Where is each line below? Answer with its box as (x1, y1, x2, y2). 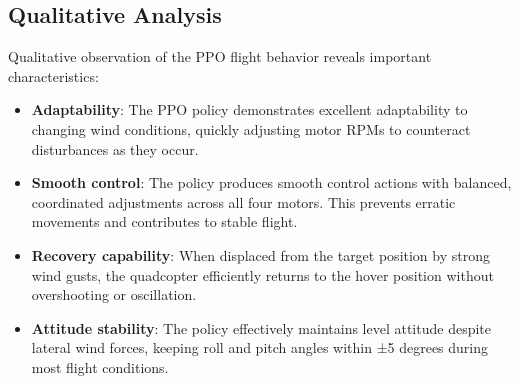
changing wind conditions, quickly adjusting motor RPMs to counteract (31, 118, 471, 139)
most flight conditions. (31, 356, 169, 377)
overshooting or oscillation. (31, 284, 197, 305)
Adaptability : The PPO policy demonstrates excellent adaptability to (31, 99, 468, 120)
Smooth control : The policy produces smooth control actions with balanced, (31, 172, 512, 193)
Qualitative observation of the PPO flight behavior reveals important (8, 46, 432, 67)
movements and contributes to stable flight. (31, 211, 298, 232)
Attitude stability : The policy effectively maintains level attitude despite (31, 317, 492, 338)
